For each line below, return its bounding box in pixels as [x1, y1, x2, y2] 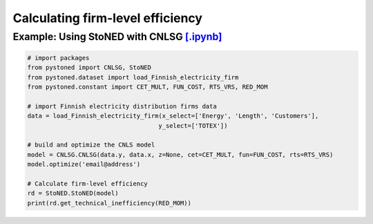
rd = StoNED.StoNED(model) [27, 189, 119, 197]
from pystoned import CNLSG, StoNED [27, 64, 152, 72]
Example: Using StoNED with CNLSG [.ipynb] [12, 30, 222, 43]
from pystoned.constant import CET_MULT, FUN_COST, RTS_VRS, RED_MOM [27, 83, 268, 91]
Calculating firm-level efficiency [12, 10, 203, 26]
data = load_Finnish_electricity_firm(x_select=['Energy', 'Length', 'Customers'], [27, 112, 319, 120]
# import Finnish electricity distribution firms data [27, 102, 217, 110]
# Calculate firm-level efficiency [27, 180, 148, 187]
